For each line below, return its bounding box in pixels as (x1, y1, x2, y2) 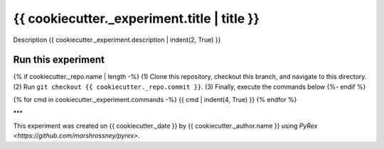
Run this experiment (13, 54, 105, 66)
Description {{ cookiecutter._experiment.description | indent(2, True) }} (13, 35, 221, 44)
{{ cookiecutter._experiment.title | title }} (13, 11, 260, 26)
